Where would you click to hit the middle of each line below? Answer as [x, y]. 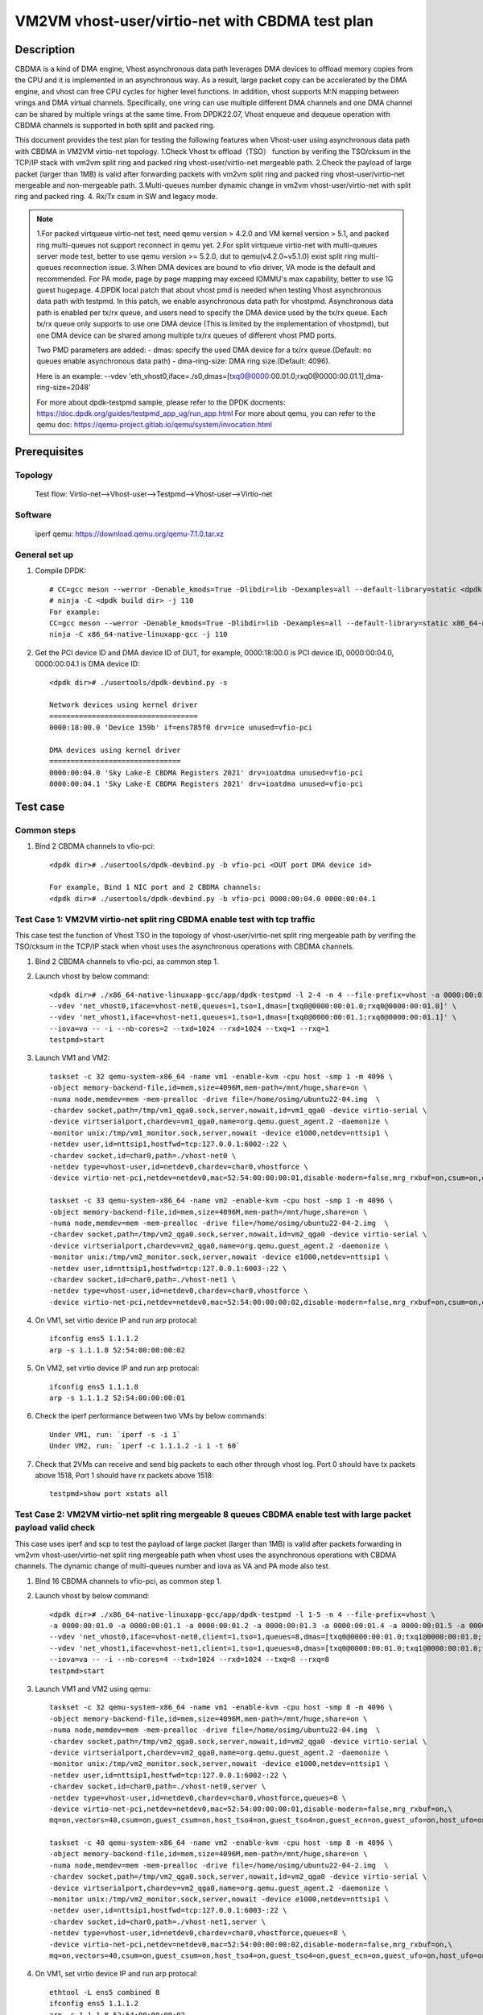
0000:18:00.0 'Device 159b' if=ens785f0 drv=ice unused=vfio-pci [181, 728]
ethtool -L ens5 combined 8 [105, 1992]
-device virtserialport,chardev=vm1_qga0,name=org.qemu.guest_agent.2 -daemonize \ [219, 1122]
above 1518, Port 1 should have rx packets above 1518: [124, 1475]
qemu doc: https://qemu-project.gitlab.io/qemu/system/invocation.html [155, 425]
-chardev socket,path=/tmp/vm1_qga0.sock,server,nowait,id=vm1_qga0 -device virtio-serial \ [238, 1111]
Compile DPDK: [60, 571]
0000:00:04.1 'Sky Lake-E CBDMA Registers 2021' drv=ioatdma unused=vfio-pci [206, 784]
